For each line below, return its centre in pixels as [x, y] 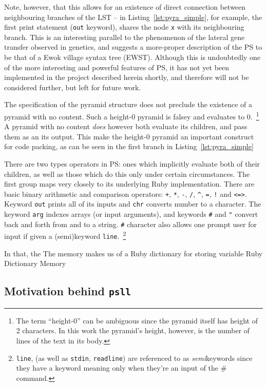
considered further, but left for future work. [73, 87]
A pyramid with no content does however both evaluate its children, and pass [126, 126]
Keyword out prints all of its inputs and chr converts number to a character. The [133, 204]
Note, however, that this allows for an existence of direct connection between [125, 7]
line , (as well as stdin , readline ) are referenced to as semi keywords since [134, 358]
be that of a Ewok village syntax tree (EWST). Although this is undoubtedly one [132, 57]
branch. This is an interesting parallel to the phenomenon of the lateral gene [125, 37]
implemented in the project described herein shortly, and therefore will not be [127, 77]
